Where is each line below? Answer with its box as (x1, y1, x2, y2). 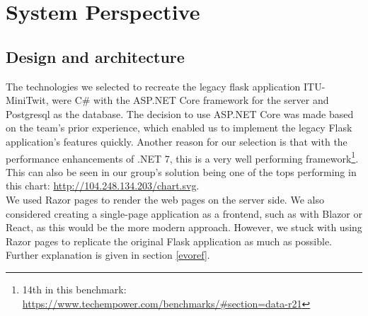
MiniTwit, (6, 93, 49, 107)
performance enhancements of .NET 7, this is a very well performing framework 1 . (6, 148, 359, 165)
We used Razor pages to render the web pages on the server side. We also (6, 192, 324, 206)
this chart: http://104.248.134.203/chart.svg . (6, 178, 200, 193)
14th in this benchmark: (22, 281, 127, 296)
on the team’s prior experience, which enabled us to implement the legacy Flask (6, 120, 352, 135)
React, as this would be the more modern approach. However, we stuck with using (6, 220, 362, 235)
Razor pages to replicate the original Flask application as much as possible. (6, 233, 333, 248)
